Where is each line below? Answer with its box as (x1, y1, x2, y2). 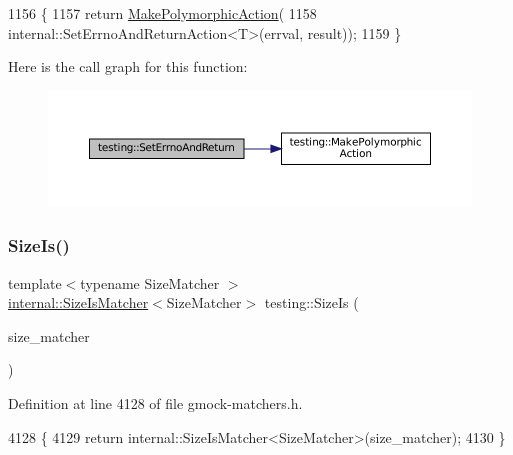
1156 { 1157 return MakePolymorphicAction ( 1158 (8, 3, 317, 23)
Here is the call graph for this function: (8, 56, 248, 77)
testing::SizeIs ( (264, 292, 359, 313)
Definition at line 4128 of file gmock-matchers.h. (8, 392, 303, 413)
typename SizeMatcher (80, 272, 220, 293)
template (8, 272, 62, 293)
